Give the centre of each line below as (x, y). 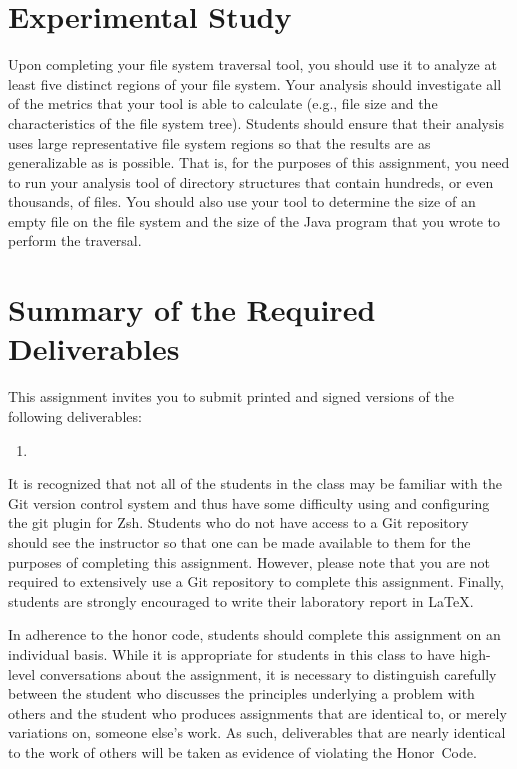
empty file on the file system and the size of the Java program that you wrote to (254, 220)
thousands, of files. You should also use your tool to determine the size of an (242, 201)
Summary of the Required (192, 309)
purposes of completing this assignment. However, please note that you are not (249, 561)
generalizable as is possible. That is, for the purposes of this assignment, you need (259, 162)
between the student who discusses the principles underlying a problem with (241, 693)
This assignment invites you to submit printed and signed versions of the (231, 396)
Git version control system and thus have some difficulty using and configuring (249, 502)
